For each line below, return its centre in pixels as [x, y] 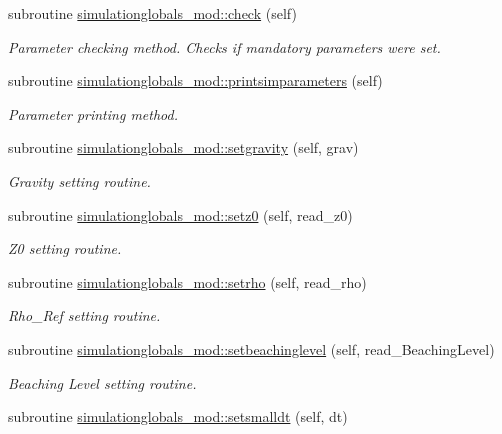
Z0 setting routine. [65, 248]
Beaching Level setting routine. [102, 382]
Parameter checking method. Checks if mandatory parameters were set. [224, 46]
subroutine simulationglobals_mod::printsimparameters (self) [195, 80]
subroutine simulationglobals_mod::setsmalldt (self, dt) [178, 416]
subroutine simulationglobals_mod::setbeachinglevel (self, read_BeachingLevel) [251, 348]
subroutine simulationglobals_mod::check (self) [152, 13]
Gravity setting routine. [79, 180]
